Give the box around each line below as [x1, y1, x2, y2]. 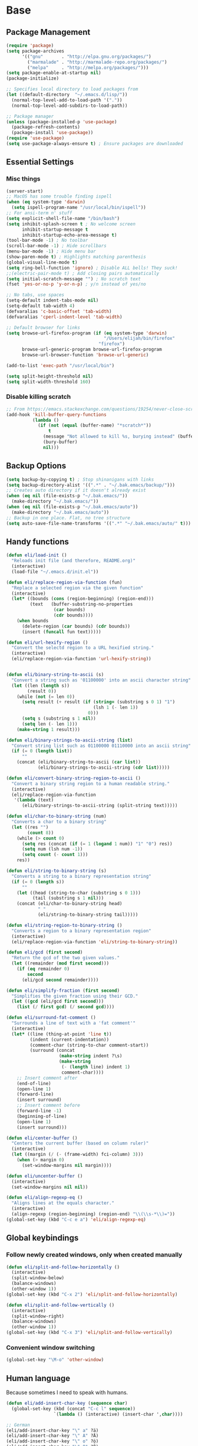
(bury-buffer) [43, 439, 78, 445]
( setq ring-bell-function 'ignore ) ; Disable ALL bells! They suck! [6, 265, 178, 271]
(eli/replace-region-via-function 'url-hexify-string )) [11, 656, 151, 662]
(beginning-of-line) [16, 1113, 67, 1119]
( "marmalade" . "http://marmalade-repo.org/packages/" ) [27, 59, 167, 65]
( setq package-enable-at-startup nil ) [6, 70, 101, 76]
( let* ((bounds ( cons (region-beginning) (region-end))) [11, 596, 154, 602]
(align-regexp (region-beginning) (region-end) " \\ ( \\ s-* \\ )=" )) [11, 1211, 176, 1217]
